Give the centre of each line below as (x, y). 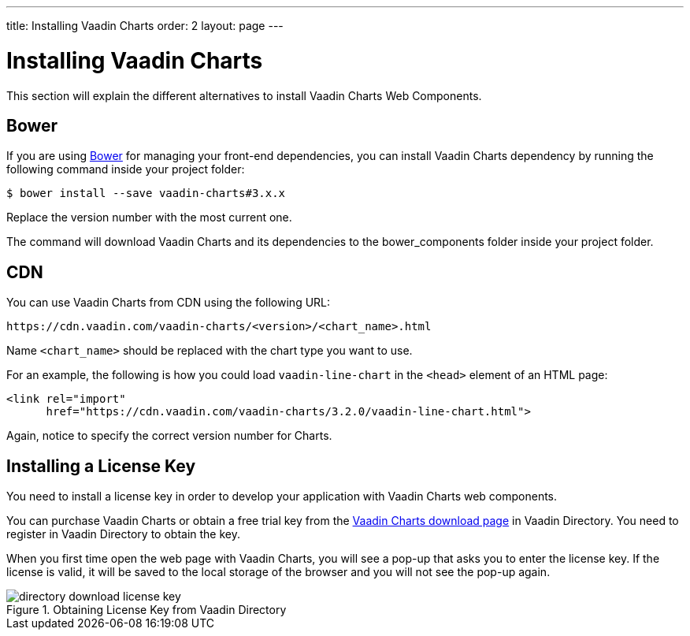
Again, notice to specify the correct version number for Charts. (169, 436)
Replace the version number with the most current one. (149, 218)
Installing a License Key (101, 466)
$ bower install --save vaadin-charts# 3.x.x (146, 193)
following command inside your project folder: (126, 169)
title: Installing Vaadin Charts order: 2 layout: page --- (145, 26)
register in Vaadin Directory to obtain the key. (124, 534)
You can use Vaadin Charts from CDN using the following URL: (169, 303)
